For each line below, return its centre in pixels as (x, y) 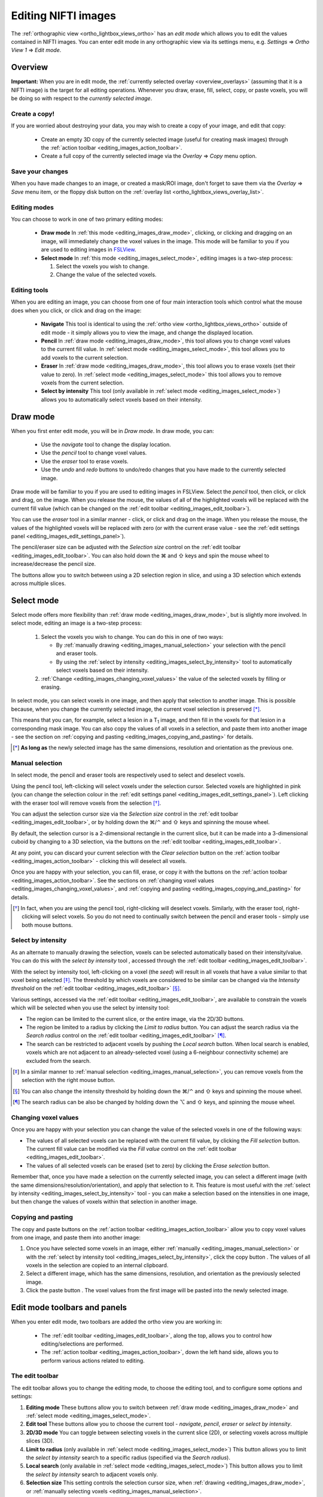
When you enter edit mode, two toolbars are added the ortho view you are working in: (117, 1322)
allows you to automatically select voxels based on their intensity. (122, 399)
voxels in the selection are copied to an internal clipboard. (97, 1265)
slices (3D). (40, 1441)
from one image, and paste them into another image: (76, 1237)
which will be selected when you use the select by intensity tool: (90, 1008)
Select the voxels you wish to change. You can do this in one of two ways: (132, 637)
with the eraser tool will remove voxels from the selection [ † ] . (86, 803)
